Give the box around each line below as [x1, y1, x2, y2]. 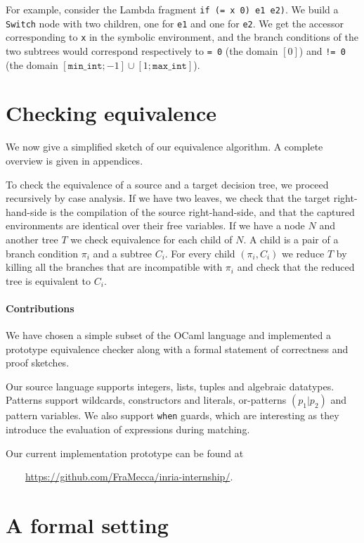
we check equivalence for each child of [70, 231, 233, 246]
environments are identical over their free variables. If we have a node [6, 218, 305, 233]
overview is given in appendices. [6, 153, 143, 167]
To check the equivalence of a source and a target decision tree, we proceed [6, 177, 329, 191]
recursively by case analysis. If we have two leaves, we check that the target [6, 191, 330, 205]
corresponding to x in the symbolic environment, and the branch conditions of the [6, 30, 358, 44]
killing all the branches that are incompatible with [6, 260, 223, 274]
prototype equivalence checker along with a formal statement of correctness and [6, 341, 349, 356]
